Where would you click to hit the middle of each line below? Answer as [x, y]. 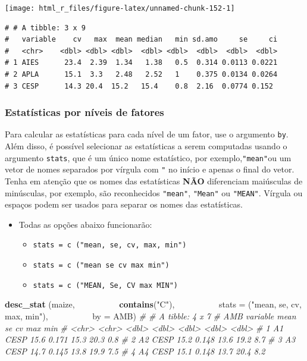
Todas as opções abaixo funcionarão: [85, 224]
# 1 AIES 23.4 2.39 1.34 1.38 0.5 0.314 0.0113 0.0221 [141, 63]
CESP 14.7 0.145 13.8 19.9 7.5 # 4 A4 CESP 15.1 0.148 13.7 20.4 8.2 [135, 351]
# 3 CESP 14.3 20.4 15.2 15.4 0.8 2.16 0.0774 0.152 [139, 86]
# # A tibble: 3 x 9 [46, 28]
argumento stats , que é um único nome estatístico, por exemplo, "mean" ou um [148, 157]
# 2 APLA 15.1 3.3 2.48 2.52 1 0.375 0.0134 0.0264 [141, 75]
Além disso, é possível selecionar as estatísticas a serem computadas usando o [146, 146]
